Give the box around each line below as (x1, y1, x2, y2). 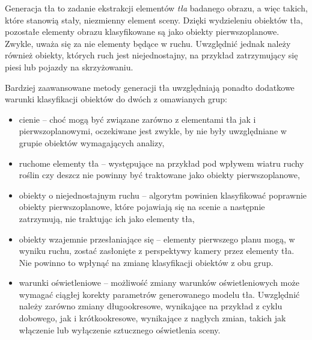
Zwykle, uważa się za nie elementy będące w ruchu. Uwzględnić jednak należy (5, 37, 291, 49)
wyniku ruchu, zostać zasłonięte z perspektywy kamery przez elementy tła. (19, 244, 295, 257)
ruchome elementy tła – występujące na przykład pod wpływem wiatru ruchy (19, 156, 304, 169)
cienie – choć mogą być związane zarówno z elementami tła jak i (19, 113, 256, 125)
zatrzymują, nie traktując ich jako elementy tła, (19, 212, 195, 224)
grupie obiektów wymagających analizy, (19, 136, 165, 149)
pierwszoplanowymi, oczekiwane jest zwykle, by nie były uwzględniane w (19, 125, 287, 137)
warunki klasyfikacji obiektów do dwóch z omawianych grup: (5, 93, 228, 105)
